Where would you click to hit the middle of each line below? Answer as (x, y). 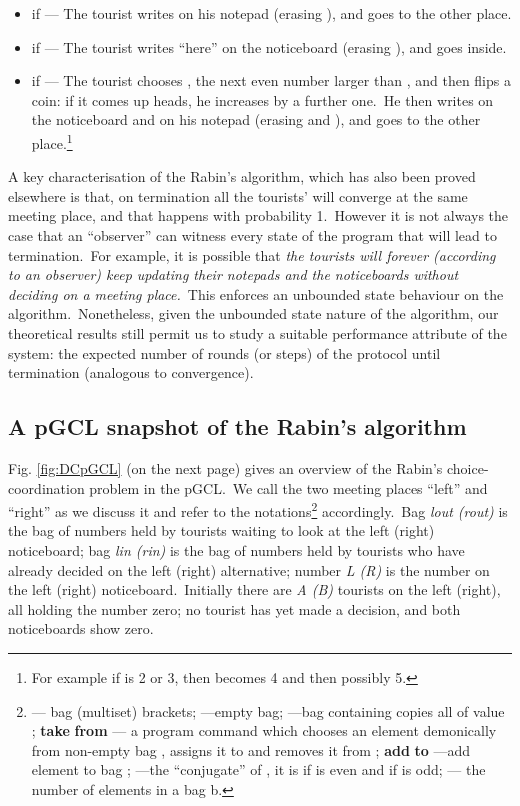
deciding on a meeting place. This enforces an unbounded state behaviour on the (256, 293)
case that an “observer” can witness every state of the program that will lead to (252, 235)
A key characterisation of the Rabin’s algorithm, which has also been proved (242, 176)
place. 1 (52, 141)
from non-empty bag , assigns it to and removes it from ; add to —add (251, 749)
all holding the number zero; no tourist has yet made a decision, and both (234, 608)
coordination (46, 487)
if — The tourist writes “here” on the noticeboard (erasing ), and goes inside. (269, 46)
